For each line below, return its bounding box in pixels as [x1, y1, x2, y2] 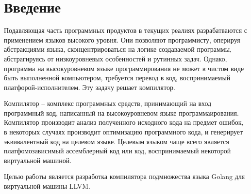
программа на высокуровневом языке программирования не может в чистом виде [4, 63, 244, 73]
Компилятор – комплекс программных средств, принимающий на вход [4, 98, 212, 108]
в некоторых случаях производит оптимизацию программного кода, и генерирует [4, 127, 243, 137]
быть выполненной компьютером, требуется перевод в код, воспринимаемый [4, 73, 231, 83]
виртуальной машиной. [4, 155, 72, 165]
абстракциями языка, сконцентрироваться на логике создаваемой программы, [4, 44, 232, 54]
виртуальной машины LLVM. [4, 181, 91, 191]
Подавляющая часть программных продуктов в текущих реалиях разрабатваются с [4, 25, 248, 35]
